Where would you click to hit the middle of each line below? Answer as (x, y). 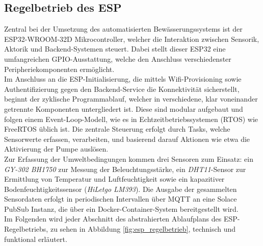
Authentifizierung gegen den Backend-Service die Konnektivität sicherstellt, (122, 89)
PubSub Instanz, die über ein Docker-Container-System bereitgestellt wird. (121, 208)
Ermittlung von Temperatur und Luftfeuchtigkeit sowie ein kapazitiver (114, 179)
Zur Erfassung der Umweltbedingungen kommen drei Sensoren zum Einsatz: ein (129, 158)
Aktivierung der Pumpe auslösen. (56, 149)
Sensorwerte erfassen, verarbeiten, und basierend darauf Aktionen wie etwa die (127, 139)
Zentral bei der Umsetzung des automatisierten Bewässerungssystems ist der (123, 29)
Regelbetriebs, (26, 229)
